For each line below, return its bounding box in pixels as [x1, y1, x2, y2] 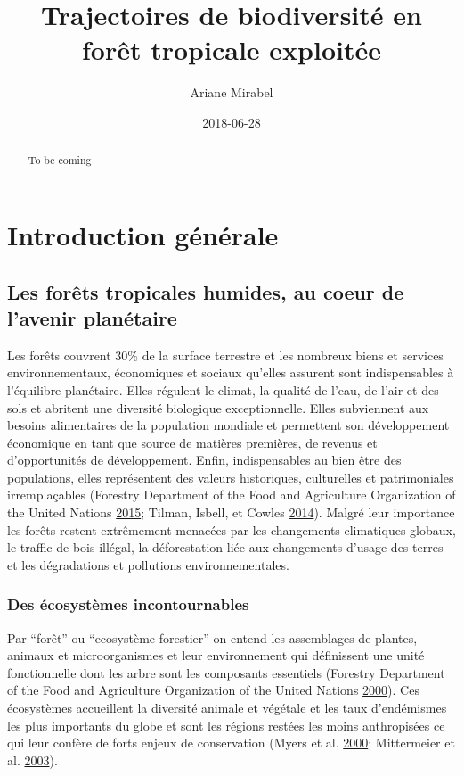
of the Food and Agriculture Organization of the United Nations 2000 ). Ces [7, 681, 419, 699]
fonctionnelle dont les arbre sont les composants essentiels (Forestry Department [7, 663, 445, 681]
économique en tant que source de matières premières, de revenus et [7, 433, 378, 451]
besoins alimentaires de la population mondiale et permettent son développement [7, 416, 450, 434]
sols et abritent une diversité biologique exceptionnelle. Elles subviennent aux [7, 398, 429, 417]
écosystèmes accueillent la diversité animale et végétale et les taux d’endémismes [7, 698, 447, 717]
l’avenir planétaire [7, 303, 177, 331]
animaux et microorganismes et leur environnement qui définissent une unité [7, 646, 425, 665]
